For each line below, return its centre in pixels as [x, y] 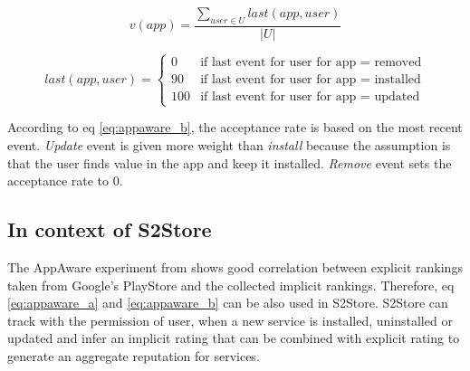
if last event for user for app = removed [311, 63]
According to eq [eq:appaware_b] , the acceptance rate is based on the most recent [235, 127]
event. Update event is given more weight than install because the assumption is [229, 145]
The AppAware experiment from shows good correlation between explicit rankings [235, 267]
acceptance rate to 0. [65, 181]
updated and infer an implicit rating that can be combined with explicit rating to [234, 338]
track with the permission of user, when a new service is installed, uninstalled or [230, 320]
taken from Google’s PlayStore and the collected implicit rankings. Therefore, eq [231, 285]
